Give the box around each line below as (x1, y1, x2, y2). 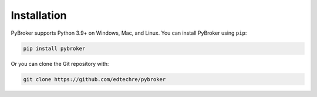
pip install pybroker (23, 45, 86, 52)
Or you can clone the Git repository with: (11, 60, 109, 67)
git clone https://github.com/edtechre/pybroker (23, 76, 166, 82)
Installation (11, 9, 67, 22)
